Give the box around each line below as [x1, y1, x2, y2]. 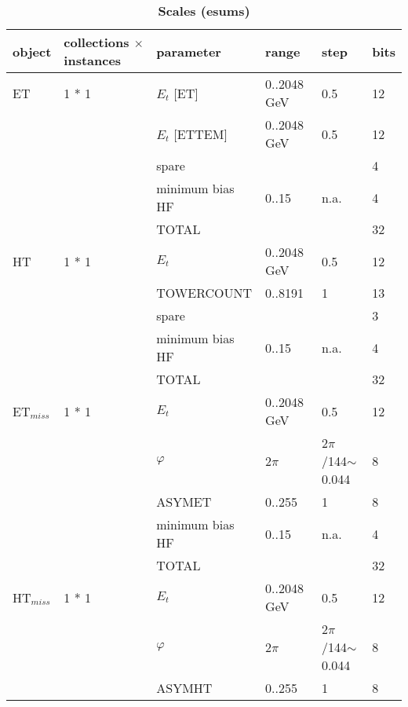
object [13, 42, 52, 60]
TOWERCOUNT [156, 284, 253, 302]
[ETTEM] [173, 124, 228, 143]
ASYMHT [156, 679, 213, 697]
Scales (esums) [158, 2, 250, 20]
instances [64, 51, 122, 69]
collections [64, 33, 129, 51]
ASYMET [156, 493, 212, 511]
